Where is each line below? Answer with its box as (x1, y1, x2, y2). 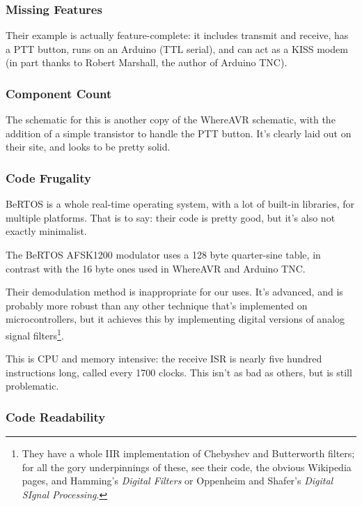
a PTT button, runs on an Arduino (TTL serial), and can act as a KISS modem (6, 41, 348, 56)
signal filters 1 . (6, 325, 64, 342)
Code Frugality (6, 169, 92, 186)
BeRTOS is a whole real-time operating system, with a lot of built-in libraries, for (6, 197, 355, 211)
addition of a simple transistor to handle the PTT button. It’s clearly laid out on (6, 125, 352, 140)
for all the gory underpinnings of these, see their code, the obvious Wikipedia (22, 459, 352, 474)
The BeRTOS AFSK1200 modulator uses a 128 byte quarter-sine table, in (6, 247, 321, 261)
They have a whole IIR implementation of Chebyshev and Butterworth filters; (22, 446, 355, 461)
